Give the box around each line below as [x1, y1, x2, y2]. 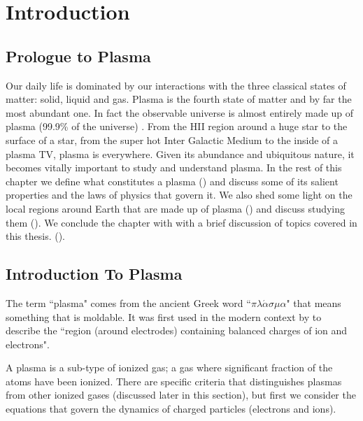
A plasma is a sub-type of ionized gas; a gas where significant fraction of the [6, 360, 333, 375]
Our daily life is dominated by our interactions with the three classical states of [6, 78, 346, 92]
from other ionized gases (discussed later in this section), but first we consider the [6, 387, 356, 402]
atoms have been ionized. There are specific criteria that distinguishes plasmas [6, 373, 342, 388]
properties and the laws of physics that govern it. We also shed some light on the [6, 187, 353, 202]
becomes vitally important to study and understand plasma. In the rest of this [6, 160, 342, 175]
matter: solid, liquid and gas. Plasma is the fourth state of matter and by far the [6, 92, 352, 106]
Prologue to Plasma [6, 45, 151, 66]
